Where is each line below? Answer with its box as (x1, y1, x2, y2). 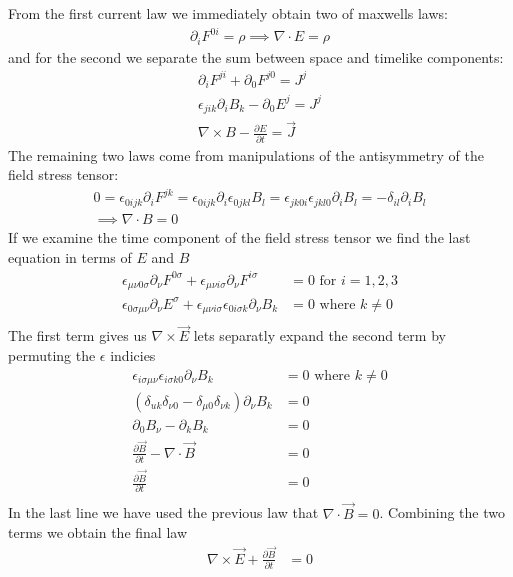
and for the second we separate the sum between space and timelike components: (8, 46, 504, 67)
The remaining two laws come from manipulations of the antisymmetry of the (8, 144, 484, 165)
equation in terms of (8, 246, 132, 267)
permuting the (8, 344, 96, 365)
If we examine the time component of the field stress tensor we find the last (8, 226, 471, 247)
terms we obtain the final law (8, 522, 187, 543)
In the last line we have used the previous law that (8, 502, 319, 523)
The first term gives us (8, 325, 147, 346)
